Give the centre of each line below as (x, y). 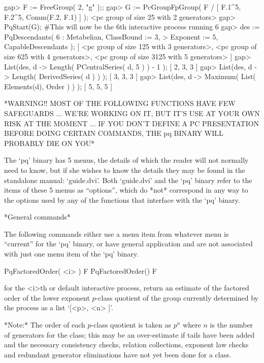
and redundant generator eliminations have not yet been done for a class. (118, 354)
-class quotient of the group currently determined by (177, 297)
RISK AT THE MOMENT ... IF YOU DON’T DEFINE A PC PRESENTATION (132, 123)
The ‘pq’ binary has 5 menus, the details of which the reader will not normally (126, 160)
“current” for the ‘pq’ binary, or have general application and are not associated (128, 244)
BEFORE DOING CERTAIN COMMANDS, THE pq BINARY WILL (114, 133)
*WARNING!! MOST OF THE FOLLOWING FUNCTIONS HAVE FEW (120, 103)
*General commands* (37, 217)
